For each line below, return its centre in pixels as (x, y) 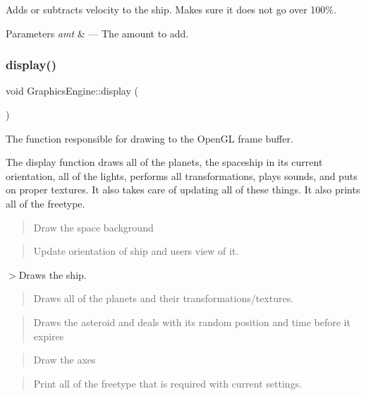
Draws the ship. (53, 274)
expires (49, 336)
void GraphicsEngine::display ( (72, 91)
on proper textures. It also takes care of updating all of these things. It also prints (183, 190)
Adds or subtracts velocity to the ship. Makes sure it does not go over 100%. (171, 9)
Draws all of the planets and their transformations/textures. (164, 298)
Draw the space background (93, 227)
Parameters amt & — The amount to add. (97, 33)
